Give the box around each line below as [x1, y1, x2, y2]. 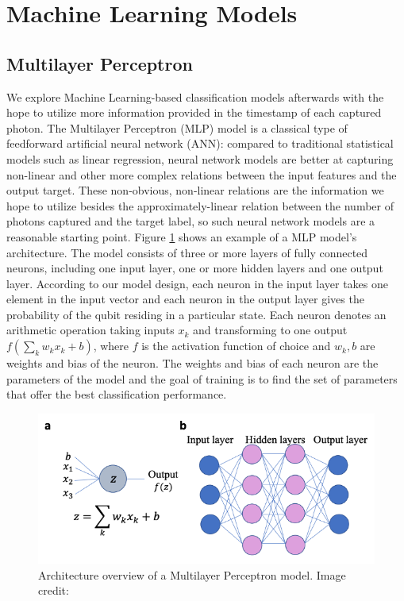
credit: [38, 582, 69, 599]
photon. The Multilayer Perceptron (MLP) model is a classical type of [6, 119, 348, 136]
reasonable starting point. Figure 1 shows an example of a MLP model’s [6, 228, 357, 245]
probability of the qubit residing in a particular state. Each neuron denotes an [6, 306, 387, 322]
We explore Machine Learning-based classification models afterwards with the [6, 88, 384, 105]
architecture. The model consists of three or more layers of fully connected [6, 244, 368, 260]
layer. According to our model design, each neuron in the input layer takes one [6, 275, 389, 291]
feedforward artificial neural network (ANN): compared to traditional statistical [6, 135, 394, 152]
